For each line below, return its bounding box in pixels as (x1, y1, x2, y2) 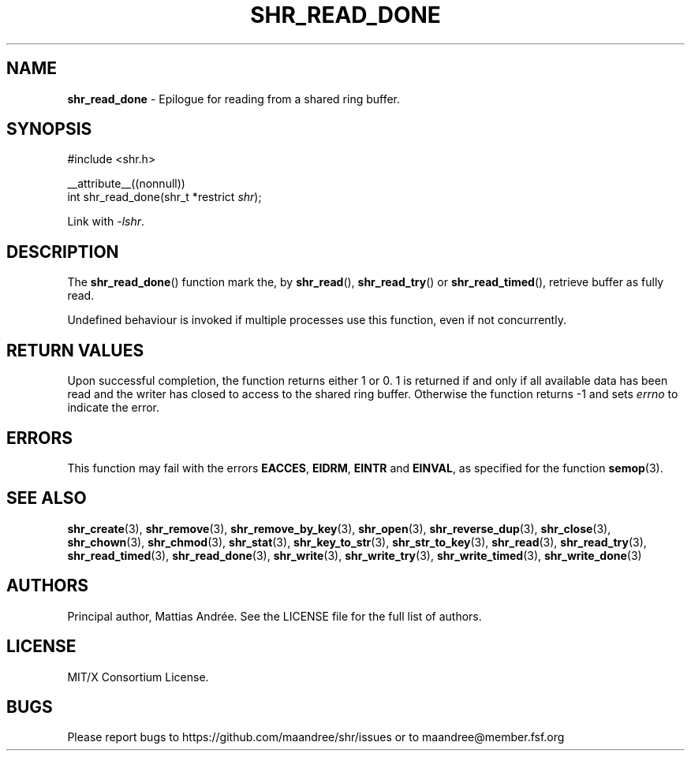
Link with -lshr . (67, 214, 145, 229)
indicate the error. (67, 401, 160, 415)
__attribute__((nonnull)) (67, 177, 185, 191)
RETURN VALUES (6, 340, 144, 360)
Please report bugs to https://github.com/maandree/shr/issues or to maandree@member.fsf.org (67, 730, 565, 744)
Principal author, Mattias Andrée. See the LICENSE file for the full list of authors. (67, 609, 482, 623)
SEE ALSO (6, 488, 87, 509)
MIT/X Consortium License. (67, 669, 209, 684)
